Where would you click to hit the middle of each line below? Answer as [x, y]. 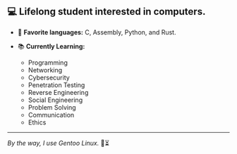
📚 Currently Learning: [51, 46]
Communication [51, 115]
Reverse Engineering [58, 92]
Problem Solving [52, 107]
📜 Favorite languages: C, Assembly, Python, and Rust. [97, 32]
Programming [48, 63]
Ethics [37, 122]
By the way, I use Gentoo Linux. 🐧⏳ [58, 143]
